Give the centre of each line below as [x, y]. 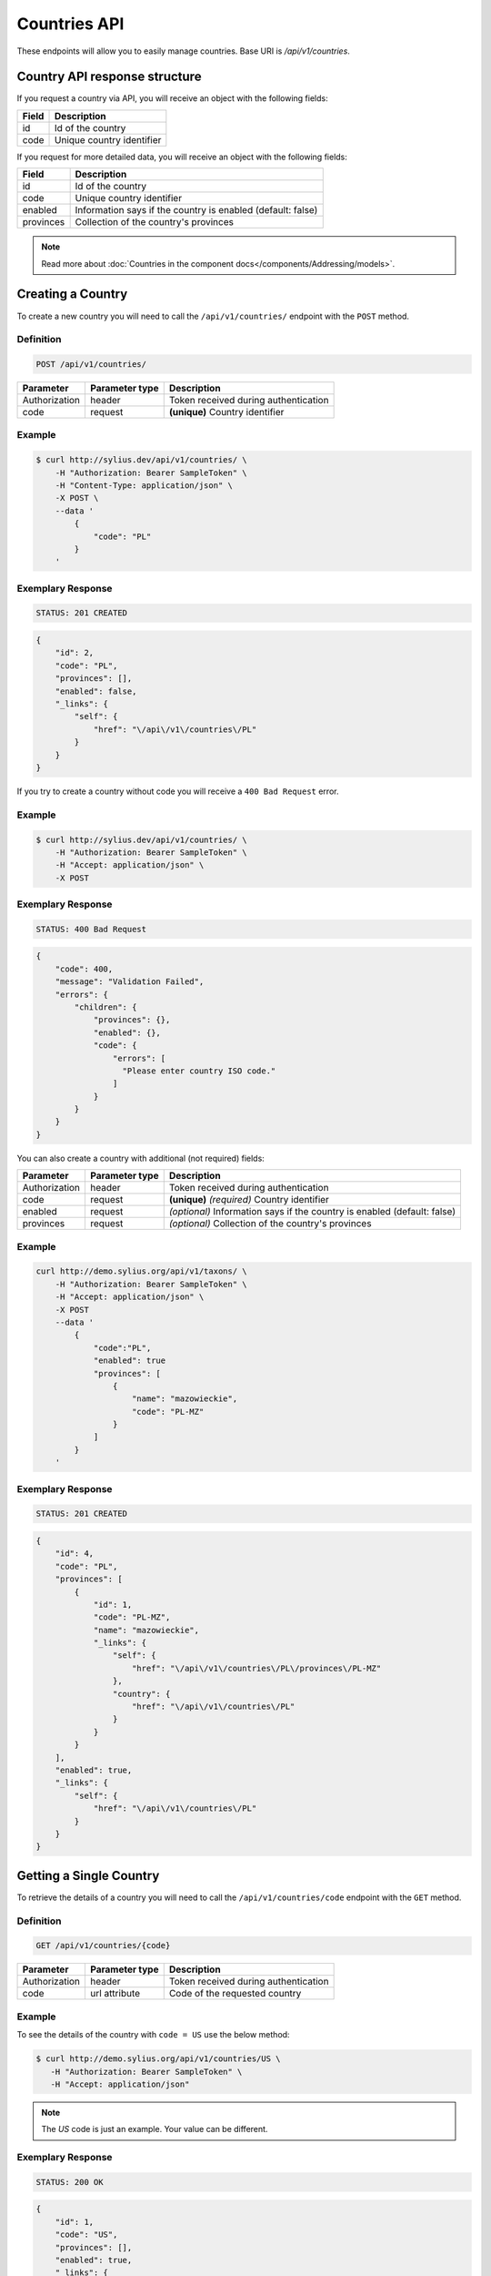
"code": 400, [84, 969]
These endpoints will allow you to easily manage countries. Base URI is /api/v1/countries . [183, 51]
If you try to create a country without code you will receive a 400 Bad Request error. [178, 791]
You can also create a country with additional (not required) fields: [141, 1158]
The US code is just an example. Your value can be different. [155, 2129]
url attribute [115, 1994]
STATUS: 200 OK [70, 2182]
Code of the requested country [235, 1994]
